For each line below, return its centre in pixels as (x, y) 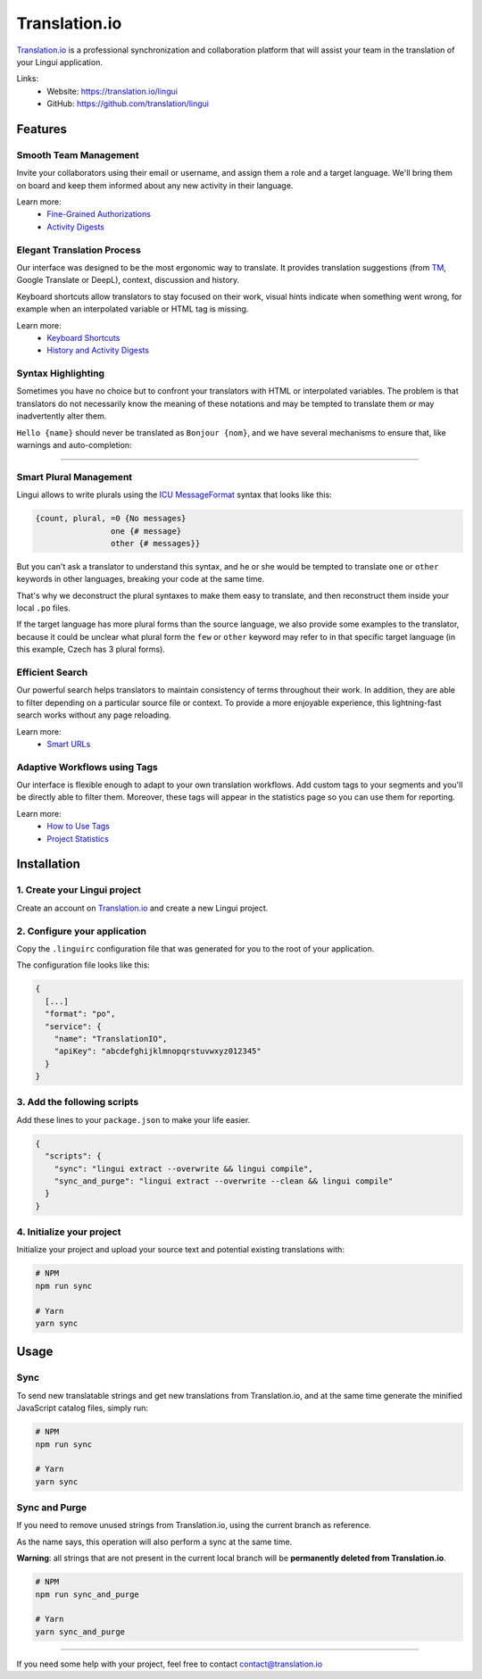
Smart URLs (69, 744)
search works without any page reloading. (94, 715)
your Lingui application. (59, 62)
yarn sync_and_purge (80, 1632)
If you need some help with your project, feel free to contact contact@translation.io (170, 1664)
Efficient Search (52, 672)
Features (42, 129)
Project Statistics (78, 838)
